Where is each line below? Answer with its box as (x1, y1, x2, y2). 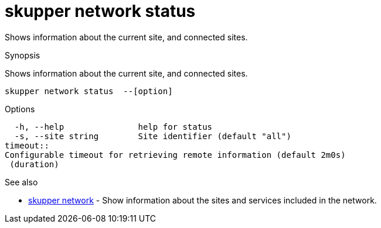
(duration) (9, 159, 59, 169)
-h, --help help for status (14, 122, 213, 132)
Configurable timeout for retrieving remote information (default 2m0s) (5, 150, 346, 160)
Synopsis (5, 50, 40, 60)
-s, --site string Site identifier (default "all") (14, 131, 291, 141)
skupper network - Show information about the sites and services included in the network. (28, 195, 377, 205)
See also (5, 177, 38, 187)
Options (5, 103, 35, 114)
